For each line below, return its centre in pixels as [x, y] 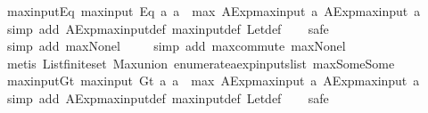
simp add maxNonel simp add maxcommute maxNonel [176, 46]
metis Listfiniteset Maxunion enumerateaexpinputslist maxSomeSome [201, 63]
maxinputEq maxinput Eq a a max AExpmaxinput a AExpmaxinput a [214, 11]
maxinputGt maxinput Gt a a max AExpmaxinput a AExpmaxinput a [213, 81]
